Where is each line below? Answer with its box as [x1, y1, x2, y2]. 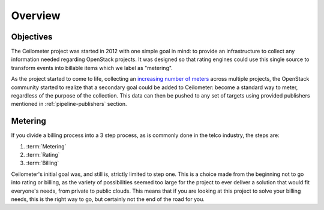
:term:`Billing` [26, 159, 59, 167]
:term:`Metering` [26, 142, 67, 150]
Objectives [11, 32, 53, 42]
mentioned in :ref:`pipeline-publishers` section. [11, 101, 127, 108]
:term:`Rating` [26, 151, 60, 159]
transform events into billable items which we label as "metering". [11, 64, 173, 71]
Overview [11, 9, 61, 22]
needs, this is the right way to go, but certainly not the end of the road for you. [11, 196, 205, 203]
